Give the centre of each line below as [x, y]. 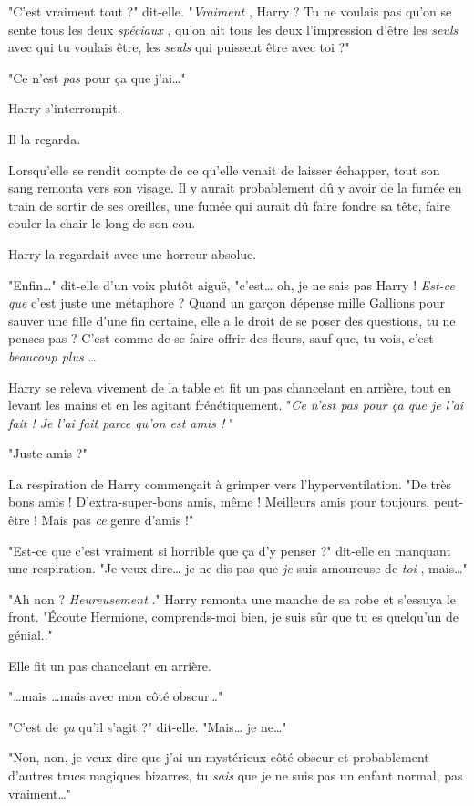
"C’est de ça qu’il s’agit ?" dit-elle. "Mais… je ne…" [148, 726]
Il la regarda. [45, 138]
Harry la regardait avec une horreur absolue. [133, 253]
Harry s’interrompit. [65, 108]
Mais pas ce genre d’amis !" [118, 520]
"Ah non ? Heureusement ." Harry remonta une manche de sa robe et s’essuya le [232, 598]
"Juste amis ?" [48, 453]
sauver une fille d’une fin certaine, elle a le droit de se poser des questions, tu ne [232, 320]
